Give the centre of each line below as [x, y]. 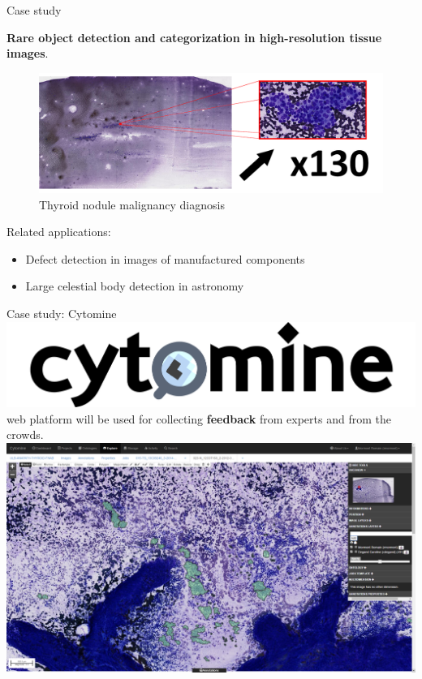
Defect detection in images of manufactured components [165, 258]
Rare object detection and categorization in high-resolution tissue [194, 37]
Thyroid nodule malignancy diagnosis [132, 204]
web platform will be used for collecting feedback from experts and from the [199, 418]
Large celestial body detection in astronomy [135, 286]
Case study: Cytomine [62, 313]
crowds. [25, 434]
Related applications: [59, 232]
